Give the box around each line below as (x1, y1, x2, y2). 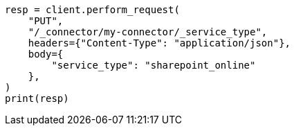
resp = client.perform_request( (5, 4, 180, 15)
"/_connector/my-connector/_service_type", (28, 26, 268, 37)
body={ (28, 49, 64, 60)
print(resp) (5, 93, 69, 104)
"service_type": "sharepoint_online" (51, 60, 256, 71)
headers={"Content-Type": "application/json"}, (28, 37, 291, 49)
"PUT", (28, 15, 64, 26)
